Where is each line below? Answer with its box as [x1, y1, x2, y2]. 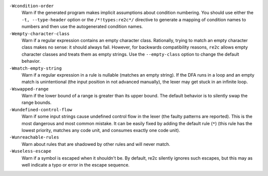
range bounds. [21, 99, 52, 106]
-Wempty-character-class [9, 31, 69, 37]
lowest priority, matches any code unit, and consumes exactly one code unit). [21, 128, 181, 133]
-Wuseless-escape [9, 148, 52, 154]
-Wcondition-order [9, 3, 54, 8]
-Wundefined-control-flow [9, 107, 72, 112]
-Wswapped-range [9, 86, 49, 91]
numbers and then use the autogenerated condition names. [21, 24, 143, 30]
